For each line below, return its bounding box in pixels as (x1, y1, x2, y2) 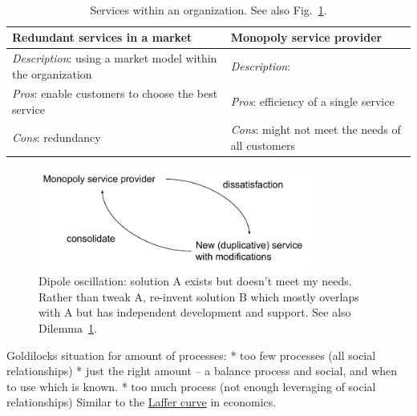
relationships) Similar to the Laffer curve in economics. (6, 394, 277, 410)
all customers (230, 136, 295, 153)
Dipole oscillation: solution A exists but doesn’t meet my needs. (38, 273, 352, 289)
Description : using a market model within (12, 50, 217, 67)
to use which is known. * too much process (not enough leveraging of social (6, 378, 376, 394)
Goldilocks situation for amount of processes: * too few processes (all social (6, 346, 376, 363)
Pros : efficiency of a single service (230, 93, 395, 110)
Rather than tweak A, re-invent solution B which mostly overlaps (38, 288, 359, 305)
